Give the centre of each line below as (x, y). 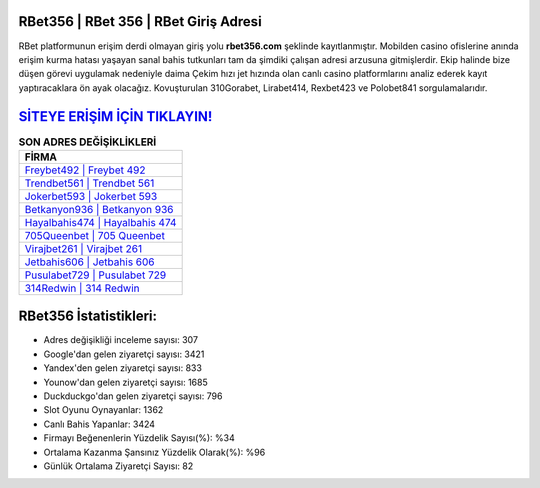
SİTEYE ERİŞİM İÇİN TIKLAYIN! (115, 116)
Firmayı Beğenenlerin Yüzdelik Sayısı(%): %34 (139, 438)
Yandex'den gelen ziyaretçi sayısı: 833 (122, 368)
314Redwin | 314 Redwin (82, 288)
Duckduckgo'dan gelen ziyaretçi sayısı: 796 (133, 396)
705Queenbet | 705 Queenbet (94, 235)
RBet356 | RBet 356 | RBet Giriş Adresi (140, 21)
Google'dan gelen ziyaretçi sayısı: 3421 (124, 354)
